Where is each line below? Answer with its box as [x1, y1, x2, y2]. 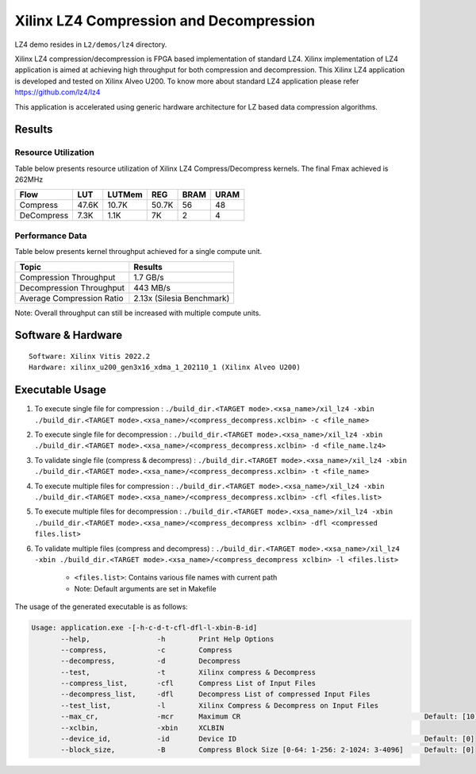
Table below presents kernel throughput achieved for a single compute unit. [14, 247, 263, 256]
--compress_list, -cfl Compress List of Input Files [60, 679, 317, 688]
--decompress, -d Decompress [60, 657, 241, 666]
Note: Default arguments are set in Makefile [74, 583, 217, 593]
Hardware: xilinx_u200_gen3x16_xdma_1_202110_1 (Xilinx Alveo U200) [29, 363, 301, 372]
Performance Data [14, 230, 87, 241]
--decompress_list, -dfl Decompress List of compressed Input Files [60, 690, 370, 699]
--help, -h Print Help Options [60, 634, 274, 643]
